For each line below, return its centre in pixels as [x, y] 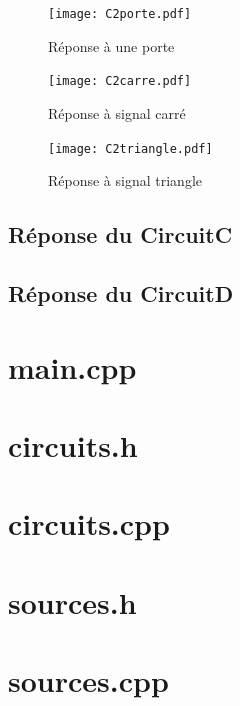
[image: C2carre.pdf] [120, 81]
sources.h [72, 601]
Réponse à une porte [111, 45]
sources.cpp [88, 680]
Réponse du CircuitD [121, 292]
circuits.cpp [89, 523]
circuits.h [73, 444]
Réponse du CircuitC [120, 234]
